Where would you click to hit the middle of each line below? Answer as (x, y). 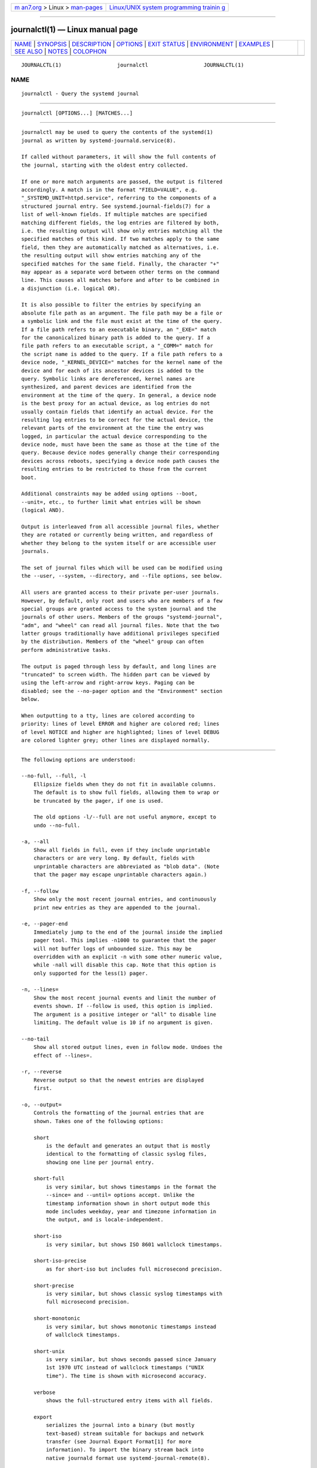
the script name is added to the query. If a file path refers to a (122, 354)
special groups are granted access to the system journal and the (119, 609)
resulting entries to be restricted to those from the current (114, 469)
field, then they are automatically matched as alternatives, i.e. (120, 247)
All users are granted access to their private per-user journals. (120, 592)
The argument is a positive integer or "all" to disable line (125, 1014)
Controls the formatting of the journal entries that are (119, 1113)
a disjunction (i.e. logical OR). (71, 288)
